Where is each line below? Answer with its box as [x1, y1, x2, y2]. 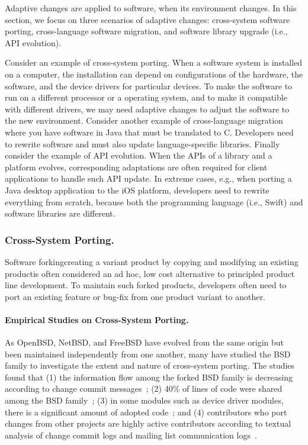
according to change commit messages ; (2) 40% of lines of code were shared [5, 382, 283, 395]
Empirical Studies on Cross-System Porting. [5, 313, 189, 325]
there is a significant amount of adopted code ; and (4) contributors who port [5, 405, 287, 418]
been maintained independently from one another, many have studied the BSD [5, 347, 291, 360]
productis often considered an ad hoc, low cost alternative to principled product [5, 267, 295, 279]
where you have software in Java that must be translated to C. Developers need [5, 125, 294, 138]
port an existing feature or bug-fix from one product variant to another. [5, 290, 265, 302]
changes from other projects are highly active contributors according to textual [5, 417, 291, 430]
